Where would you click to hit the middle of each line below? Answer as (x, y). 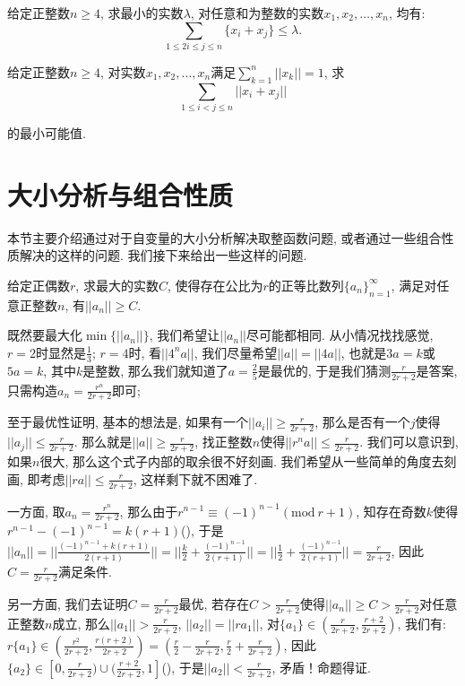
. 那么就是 (103, 442)
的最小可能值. (47, 133)
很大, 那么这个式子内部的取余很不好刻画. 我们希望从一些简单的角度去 (242, 461)
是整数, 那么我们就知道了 (155, 370)
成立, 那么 (81, 623)
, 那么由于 (149, 511)
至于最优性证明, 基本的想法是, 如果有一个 (128, 422)
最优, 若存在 (214, 603)
